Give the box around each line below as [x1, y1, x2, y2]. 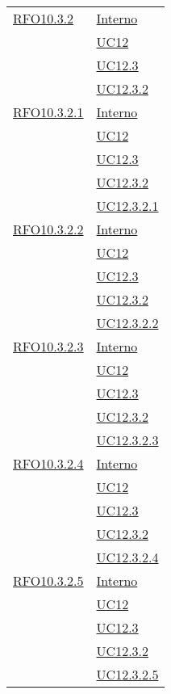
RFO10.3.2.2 [13, 220, 84, 238]
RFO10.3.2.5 [13, 571, 84, 590]
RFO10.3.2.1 [13, 103, 84, 121]
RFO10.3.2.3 [13, 337, 84, 355]
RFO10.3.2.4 [13, 454, 84, 473]
